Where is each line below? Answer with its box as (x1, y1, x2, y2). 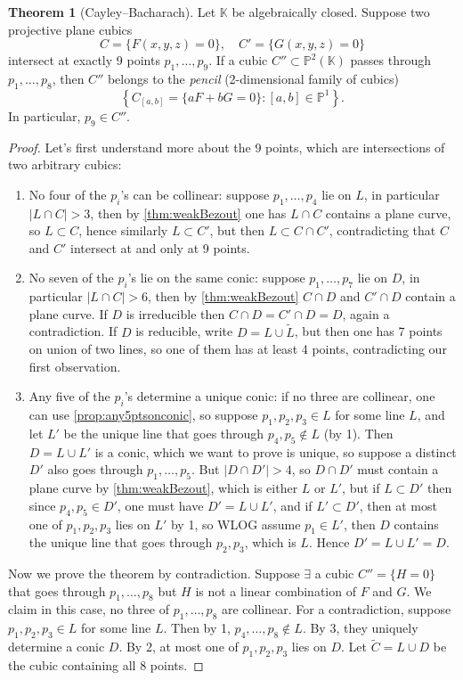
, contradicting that (329, 221, 436, 240)
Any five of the (28, 387, 110, 406)
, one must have (117, 496, 204, 514)
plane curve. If (28, 304, 108, 323)
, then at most (359, 496, 437, 514)
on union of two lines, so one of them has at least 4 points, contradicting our (28, 340, 447, 358)
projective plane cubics (8, 20, 133, 38)
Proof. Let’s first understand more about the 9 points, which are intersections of (8, 137, 445, 156)
